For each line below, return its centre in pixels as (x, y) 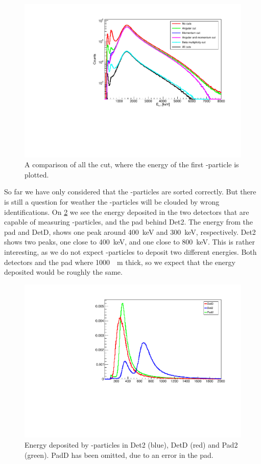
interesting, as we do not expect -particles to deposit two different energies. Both (130, 252)
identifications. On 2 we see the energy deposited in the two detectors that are (127, 212)
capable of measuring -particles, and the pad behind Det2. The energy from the (129, 222)
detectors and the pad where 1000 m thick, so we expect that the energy (120, 262)
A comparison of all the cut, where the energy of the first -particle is (132, 164)
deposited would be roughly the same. (63, 272)
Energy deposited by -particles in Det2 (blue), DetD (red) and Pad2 (131, 445)
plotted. (37, 174)
